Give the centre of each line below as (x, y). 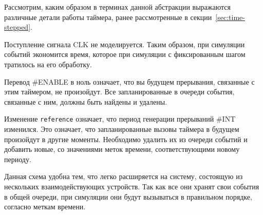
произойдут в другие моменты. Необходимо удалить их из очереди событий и (126, 139)
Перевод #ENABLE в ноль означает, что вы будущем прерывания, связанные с (129, 81)
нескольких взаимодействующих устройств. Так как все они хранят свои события (132, 186)
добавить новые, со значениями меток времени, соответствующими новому (122, 149)
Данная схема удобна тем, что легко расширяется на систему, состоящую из (124, 176)
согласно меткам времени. (45, 207)
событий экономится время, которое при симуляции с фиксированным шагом (125, 54)
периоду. (18, 159)
